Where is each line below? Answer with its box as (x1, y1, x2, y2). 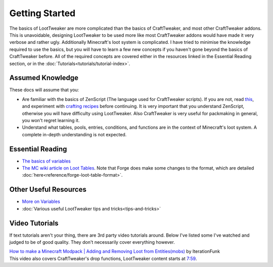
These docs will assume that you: (9, 87, 79, 93)
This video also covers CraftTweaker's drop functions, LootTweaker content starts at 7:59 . (9, 255, 197, 261)
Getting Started (9, 8, 76, 19)
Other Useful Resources (9, 185, 87, 194)
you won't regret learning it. (22, 117, 80, 123)
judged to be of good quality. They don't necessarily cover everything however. (9, 239, 175, 245)
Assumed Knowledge (9, 74, 78, 82)
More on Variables (22, 198, 60, 204)
